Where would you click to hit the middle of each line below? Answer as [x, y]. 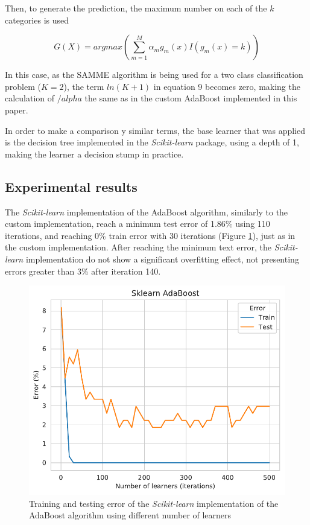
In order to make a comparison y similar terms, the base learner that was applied [155, 130]
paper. [17, 110]
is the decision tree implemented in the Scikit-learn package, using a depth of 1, [152, 142]
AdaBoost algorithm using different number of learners [130, 515]
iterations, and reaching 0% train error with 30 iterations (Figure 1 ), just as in [150, 235]
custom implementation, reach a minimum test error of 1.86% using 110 [138, 224]
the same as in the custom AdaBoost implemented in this [191, 98]
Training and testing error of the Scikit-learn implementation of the [154, 503]
